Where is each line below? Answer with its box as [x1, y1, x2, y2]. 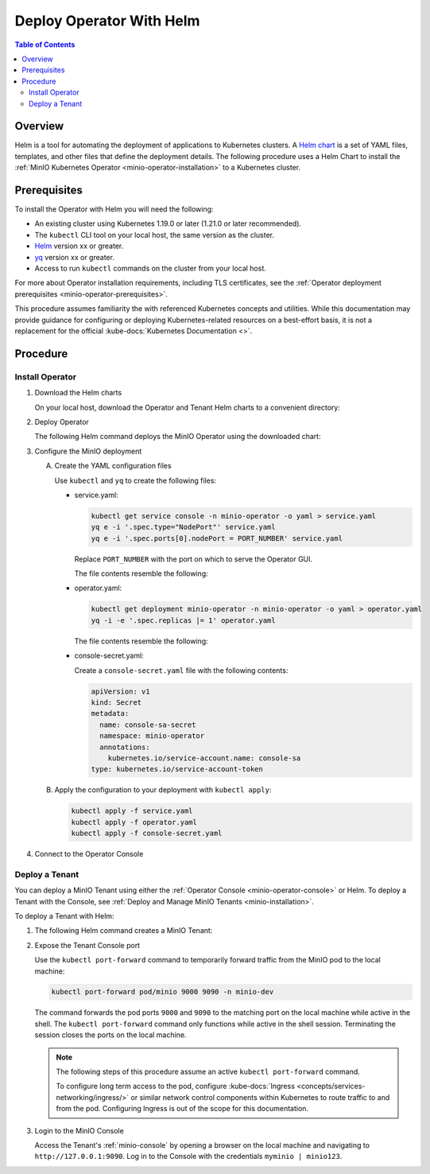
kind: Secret [91, 698, 142, 707]
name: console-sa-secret [99, 720, 196, 729]
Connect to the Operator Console [34, 849, 144, 859]
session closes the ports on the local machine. [34, 1030, 187, 1040]
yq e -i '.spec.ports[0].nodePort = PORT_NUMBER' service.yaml [91, 534, 343, 542]
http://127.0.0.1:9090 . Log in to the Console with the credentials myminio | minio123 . [34, 1152, 343, 1161]
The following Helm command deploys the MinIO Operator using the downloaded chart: [34, 432, 321, 441]
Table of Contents [14, 40, 76, 49]
